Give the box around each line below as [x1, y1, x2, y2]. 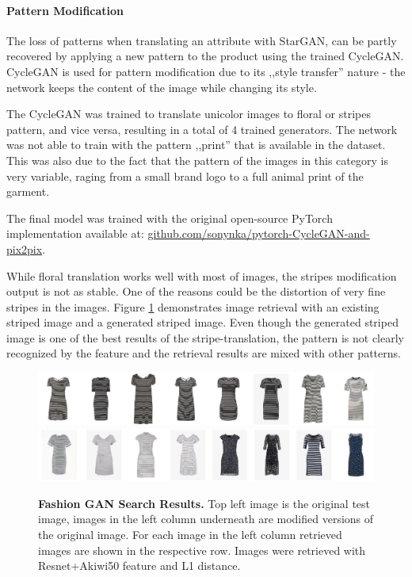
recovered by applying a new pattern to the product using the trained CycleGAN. [6, 48, 404, 64]
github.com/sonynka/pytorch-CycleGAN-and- [147, 225, 370, 242]
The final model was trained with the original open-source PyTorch [6, 209, 333, 226]
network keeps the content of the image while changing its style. [6, 78, 317, 95]
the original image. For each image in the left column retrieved [38, 526, 342, 543]
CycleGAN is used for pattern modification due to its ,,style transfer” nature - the [6, 63, 406, 79]
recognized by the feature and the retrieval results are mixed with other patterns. [6, 345, 401, 361]
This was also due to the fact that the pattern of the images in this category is [6, 151, 388, 168]
